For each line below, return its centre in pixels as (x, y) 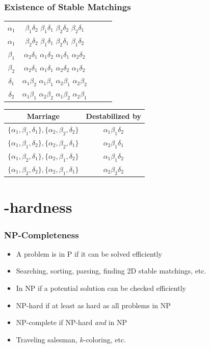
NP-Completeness (42, 234)
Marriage (43, 116)
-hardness (38, 207)
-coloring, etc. (104, 339)
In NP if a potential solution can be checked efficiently (101, 288)
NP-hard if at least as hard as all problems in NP (93, 305)
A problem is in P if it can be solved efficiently (89, 253)
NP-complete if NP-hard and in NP (72, 322)
